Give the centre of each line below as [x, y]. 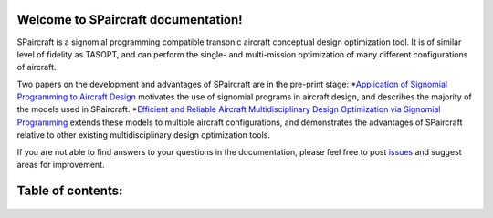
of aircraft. [37, 67]
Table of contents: [70, 190]
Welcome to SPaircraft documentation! [130, 20]
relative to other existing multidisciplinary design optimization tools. [144, 135]
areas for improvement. [61, 165]
